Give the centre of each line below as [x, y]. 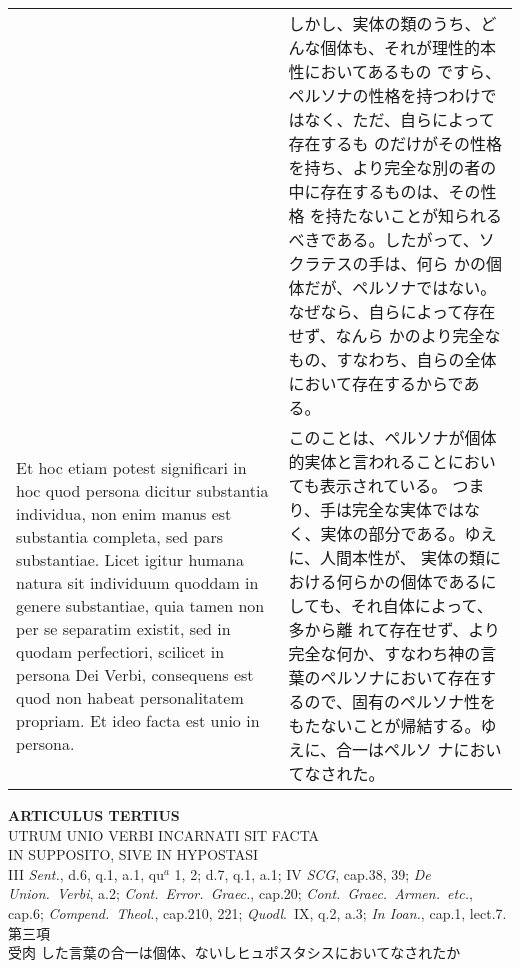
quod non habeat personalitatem [130, 697]
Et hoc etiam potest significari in [131, 467]
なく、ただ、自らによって [399, 119]
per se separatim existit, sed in [123, 628]
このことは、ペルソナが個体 [392, 437]
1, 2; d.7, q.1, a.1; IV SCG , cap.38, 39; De [302, 873]
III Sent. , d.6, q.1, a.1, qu [86, 873]
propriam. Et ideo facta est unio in [138, 720]
